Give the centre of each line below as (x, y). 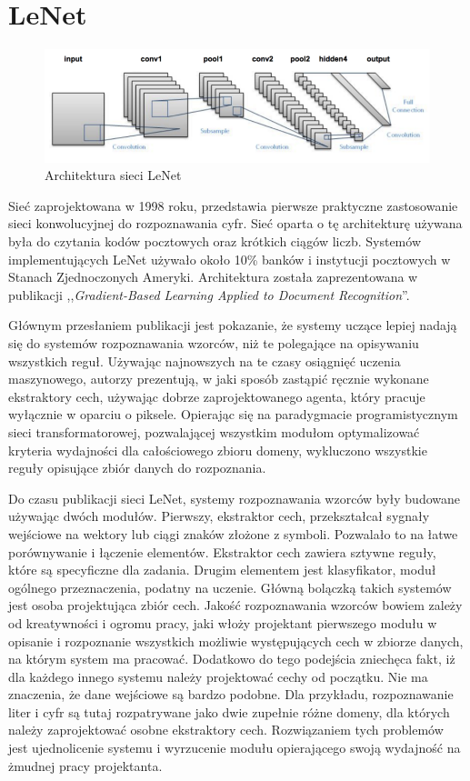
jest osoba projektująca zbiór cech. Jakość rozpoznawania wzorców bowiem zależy (235, 605)
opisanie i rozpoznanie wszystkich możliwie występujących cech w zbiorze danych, (236, 641)
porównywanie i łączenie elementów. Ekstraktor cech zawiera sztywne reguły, (222, 551)
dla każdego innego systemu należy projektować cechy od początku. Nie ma (218, 676)
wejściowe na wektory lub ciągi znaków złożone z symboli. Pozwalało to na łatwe (233, 533)
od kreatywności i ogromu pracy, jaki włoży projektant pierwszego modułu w (223, 622)
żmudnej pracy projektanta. (85, 765)
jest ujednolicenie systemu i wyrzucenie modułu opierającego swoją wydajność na (235, 748)
